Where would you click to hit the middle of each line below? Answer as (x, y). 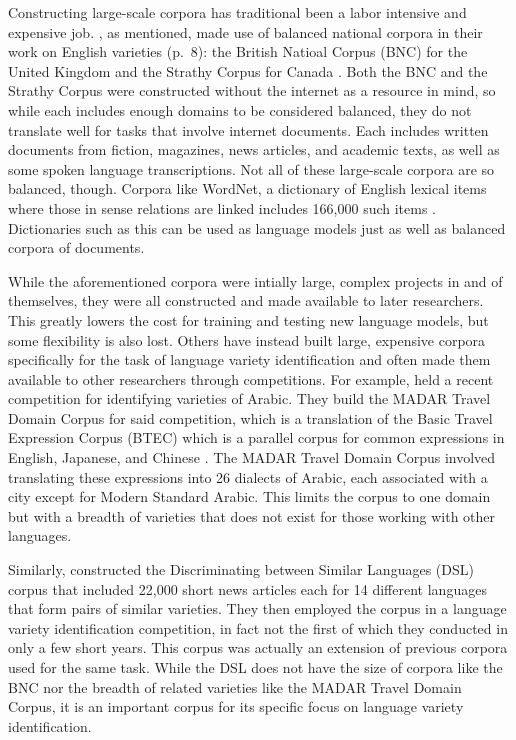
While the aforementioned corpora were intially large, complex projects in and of (255, 280)
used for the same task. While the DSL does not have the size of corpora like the (255, 667)
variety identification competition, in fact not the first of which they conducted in (258, 627)
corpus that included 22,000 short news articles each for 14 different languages (247, 588)
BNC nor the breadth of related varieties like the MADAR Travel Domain (235, 686)
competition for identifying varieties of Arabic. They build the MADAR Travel (249, 398)
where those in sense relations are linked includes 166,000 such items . (222, 207)
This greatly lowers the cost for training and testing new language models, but (248, 319)
